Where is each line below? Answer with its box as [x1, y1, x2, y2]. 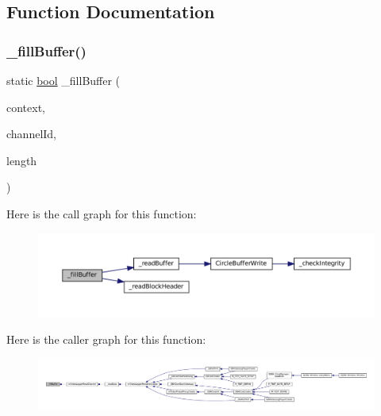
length [6, 152, 37, 168]
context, [6, 98, 45, 115]
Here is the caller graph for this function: [6, 331, 206, 348]
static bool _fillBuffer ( [6, 72, 121, 88]
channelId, [6, 125, 57, 142]
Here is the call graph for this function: [6, 205, 197, 221]
